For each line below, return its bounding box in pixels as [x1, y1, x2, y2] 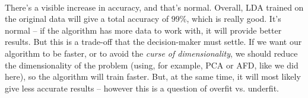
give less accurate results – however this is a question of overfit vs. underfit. [5, 81, 279, 94]
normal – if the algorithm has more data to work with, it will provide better [5, 24, 282, 36]
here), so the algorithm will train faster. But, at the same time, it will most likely [5, 70, 301, 83]
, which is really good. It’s [186, 12, 281, 25]
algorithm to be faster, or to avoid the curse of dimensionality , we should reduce [5, 47, 298, 59]
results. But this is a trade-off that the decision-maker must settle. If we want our [5, 35, 302, 48]
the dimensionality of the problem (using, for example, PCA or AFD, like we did [5, 58, 299, 71]
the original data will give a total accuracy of [5, 12, 169, 25]
